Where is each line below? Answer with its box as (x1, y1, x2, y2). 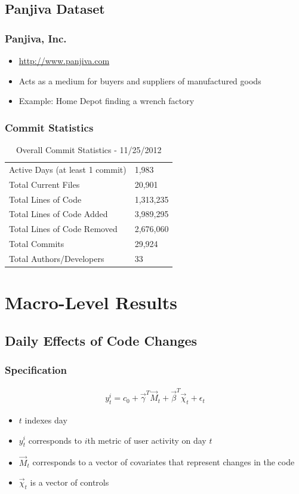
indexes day (24, 413, 67, 426)
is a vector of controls (30, 476, 109, 489)
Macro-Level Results (5, 290, 177, 315)
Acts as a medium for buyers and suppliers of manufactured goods (19, 74, 261, 87)
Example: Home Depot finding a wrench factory (19, 94, 195, 107)
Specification (5, 362, 67, 377)
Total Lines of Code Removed (9, 222, 118, 235)
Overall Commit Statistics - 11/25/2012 (16, 144, 162, 155)
